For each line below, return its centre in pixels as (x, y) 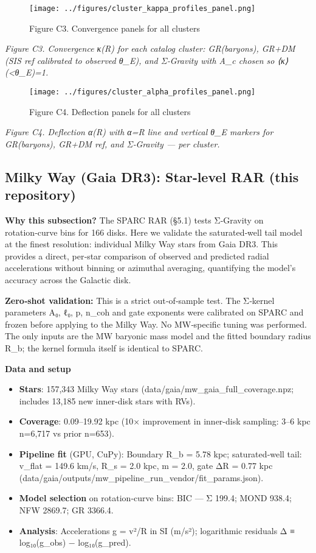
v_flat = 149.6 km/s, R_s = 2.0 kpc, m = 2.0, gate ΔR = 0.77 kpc (146, 466)
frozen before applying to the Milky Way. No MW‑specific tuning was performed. (156, 324)
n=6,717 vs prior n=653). (67, 433)
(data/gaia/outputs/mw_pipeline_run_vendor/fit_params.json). (141, 477)
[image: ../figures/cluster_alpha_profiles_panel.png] (143, 92)
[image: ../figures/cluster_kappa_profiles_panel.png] (143, 9)
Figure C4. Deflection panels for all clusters (110, 111)
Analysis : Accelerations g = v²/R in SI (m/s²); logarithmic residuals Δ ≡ (157, 530)
